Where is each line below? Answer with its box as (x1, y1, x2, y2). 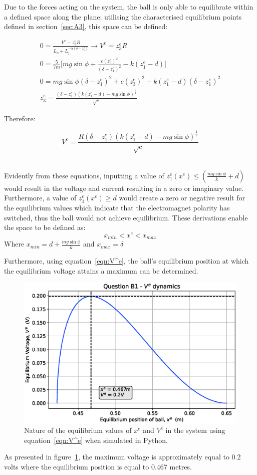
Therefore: (4, 113, 36, 123)
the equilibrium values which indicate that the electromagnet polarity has (4, 202, 230, 213)
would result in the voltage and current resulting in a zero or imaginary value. (4, 182, 244, 193)
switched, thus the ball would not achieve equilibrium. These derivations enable (4, 212, 248, 222)
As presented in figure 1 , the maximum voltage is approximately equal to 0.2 (4, 451, 241, 462)
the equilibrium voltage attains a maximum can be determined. (4, 265, 198, 276)
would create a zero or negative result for (119, 192, 245, 203)
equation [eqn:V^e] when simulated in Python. (24, 434, 168, 445)
